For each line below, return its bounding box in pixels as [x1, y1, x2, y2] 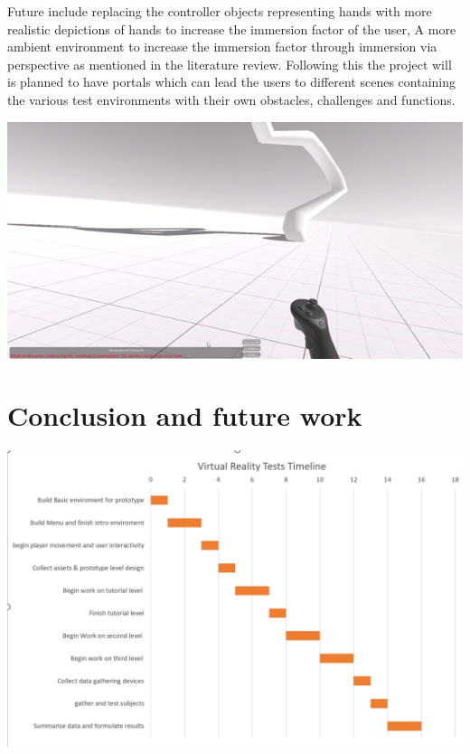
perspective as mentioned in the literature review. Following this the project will [7, 54, 452, 73]
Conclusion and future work [7, 397, 362, 434]
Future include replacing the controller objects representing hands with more [7, 2, 432, 20]
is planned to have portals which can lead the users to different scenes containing [7, 72, 456, 91]
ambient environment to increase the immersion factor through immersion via [7, 37, 437, 56]
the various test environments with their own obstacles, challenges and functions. [7, 90, 456, 108]
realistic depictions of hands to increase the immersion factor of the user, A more [7, 19, 456, 38]
